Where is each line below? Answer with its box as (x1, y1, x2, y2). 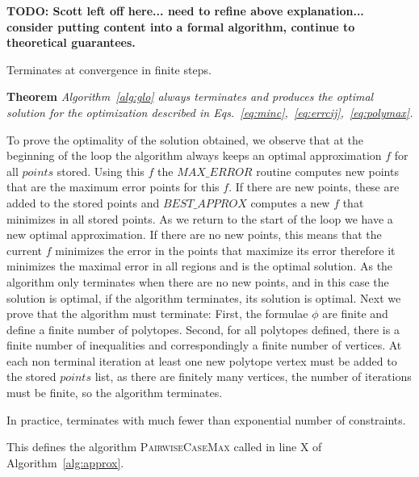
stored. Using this (57, 162, 145, 179)
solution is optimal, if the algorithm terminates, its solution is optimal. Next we (6, 289, 401, 306)
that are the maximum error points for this (6, 178, 220, 195)
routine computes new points (256, 162, 399, 179)
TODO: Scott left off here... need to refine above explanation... (6, 2, 364, 19)
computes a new (250, 194, 330, 211)
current (6, 241, 43, 258)
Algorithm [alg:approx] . (6, 454, 124, 471)
